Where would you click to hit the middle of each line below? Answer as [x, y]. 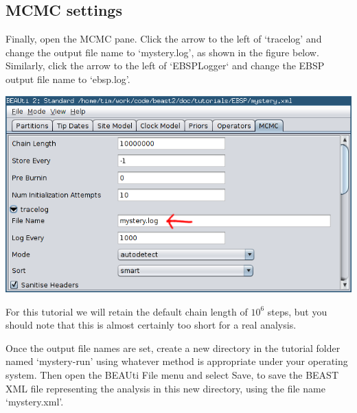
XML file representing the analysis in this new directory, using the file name [165, 388]
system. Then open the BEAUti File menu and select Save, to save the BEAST [172, 374]
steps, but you [297, 311]
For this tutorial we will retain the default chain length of [127, 311]
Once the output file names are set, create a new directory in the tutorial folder [173, 347]
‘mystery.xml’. [35, 402]
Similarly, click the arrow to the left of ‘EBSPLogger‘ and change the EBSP [165, 66]
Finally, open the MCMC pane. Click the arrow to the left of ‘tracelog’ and [164, 39]
